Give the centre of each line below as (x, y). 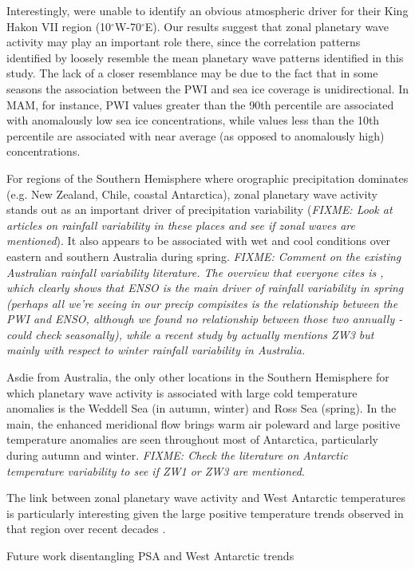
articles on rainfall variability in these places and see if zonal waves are (181, 225)
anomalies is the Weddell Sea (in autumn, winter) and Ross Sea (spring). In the (202, 408)
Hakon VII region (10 (59, 26)
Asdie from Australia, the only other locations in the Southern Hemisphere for (198, 377)
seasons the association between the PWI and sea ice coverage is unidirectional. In (207, 88)
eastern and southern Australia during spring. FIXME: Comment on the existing (204, 256)
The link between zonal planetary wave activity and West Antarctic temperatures (206, 498)
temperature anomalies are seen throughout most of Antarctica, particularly (193, 439)
